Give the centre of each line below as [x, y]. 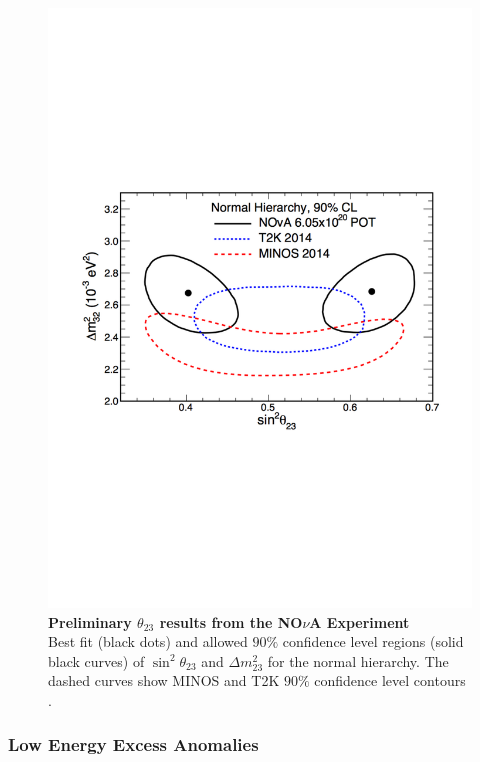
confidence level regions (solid [373, 641]
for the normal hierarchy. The [358, 660]
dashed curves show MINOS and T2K [164, 680]
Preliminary [90, 621]
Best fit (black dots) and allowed [148, 641]
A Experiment [359, 621]
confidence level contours [390, 680]
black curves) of [96, 660]
